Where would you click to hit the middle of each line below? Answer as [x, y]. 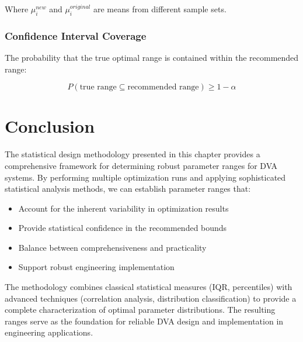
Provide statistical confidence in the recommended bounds [123, 228]
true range [98, 87]
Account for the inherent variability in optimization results [123, 208]
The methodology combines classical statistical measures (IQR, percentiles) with [149, 287]
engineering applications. [49, 332]
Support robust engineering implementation [96, 267]
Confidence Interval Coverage [76, 35]
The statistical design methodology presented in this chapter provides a [133, 154]
